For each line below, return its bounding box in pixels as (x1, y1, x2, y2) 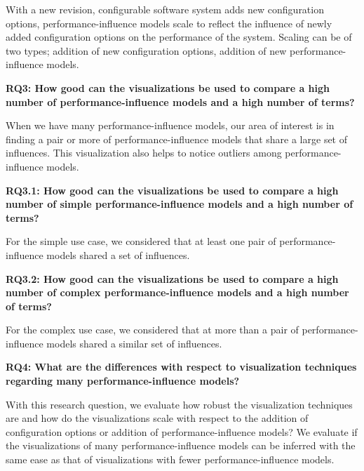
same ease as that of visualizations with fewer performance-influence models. (6, 452, 335, 467)
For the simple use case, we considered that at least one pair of (6, 234, 276, 248)
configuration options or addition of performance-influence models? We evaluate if (6, 424, 358, 439)
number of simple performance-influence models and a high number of (6, 197, 353, 211)
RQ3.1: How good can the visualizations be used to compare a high (6, 183, 339, 197)
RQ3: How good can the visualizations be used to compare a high (6, 80, 330, 95)
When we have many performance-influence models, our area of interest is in (6, 118, 335, 133)
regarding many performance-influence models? (6, 373, 240, 388)
